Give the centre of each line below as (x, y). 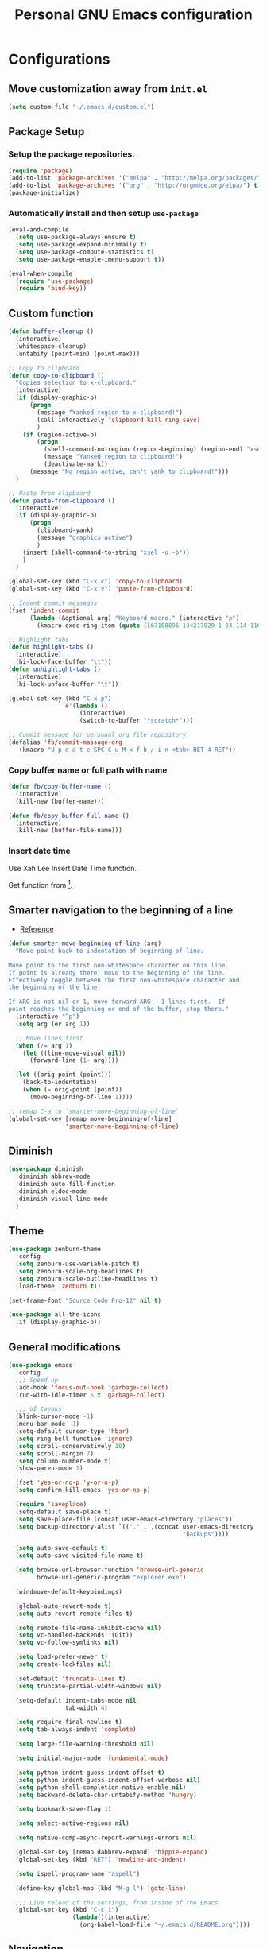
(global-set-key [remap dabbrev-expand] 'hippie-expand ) (112, 1852)
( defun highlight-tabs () (51, 647)
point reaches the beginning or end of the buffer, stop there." (118, 1009)
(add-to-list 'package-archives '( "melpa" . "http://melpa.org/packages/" (135, 178)
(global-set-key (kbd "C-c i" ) (67, 1910)
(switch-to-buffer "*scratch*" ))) (136, 721)
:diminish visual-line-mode (62, 1199)
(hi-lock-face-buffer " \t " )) (64, 662)
